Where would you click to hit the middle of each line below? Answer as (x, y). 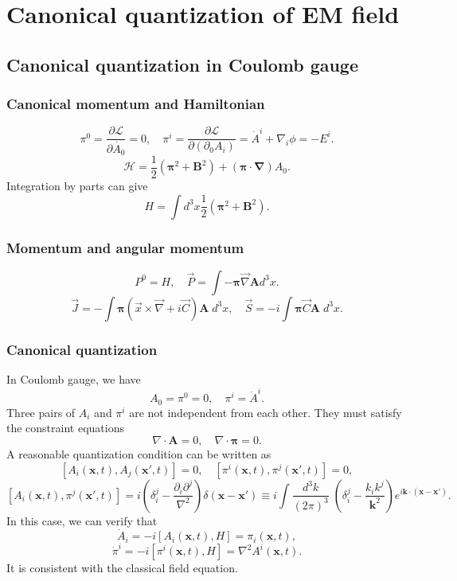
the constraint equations (65, 428)
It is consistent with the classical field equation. (122, 568)
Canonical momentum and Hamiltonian (136, 104)
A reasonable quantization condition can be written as (139, 454)
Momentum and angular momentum (125, 247)
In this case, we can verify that (82, 520)
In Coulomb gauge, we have (74, 379)
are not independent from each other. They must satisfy (266, 412)
